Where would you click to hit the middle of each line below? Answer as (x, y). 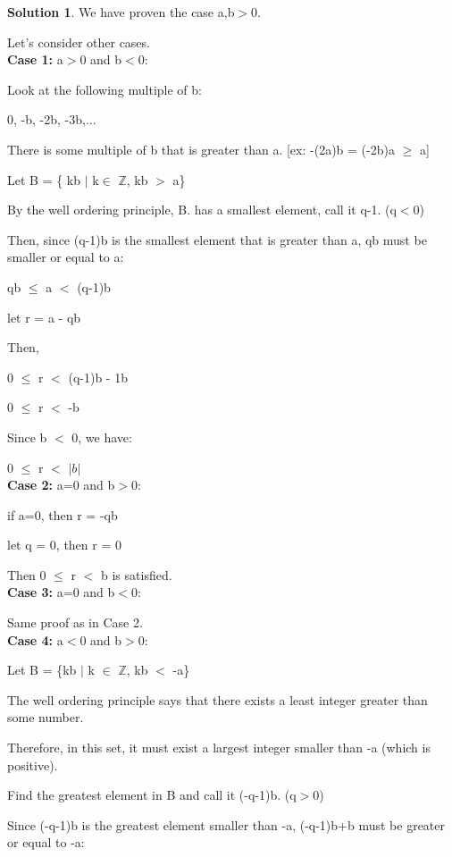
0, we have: (102, 437)
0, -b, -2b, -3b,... (52, 119)
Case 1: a (35, 59)
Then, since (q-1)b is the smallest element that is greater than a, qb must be (217, 239)
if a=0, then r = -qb (63, 514)
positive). (33, 765)
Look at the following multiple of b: (105, 89)
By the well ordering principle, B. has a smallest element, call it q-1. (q (202, 210)
